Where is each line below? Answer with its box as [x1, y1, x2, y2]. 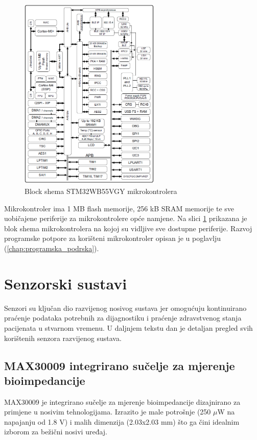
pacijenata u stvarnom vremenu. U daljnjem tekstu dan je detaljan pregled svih [4, 322, 253, 333]
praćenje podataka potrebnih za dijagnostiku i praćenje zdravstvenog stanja [4, 312, 242, 323]
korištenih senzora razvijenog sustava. [4, 332, 122, 343]
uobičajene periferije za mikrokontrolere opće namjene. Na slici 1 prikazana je [4, 213, 247, 224]
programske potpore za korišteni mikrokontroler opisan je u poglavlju [4, 233, 221, 243]
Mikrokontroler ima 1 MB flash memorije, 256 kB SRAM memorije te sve [4, 203, 235, 213]
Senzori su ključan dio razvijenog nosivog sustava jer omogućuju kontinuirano [4, 302, 247, 313]
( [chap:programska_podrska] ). [4, 243, 99, 254]
